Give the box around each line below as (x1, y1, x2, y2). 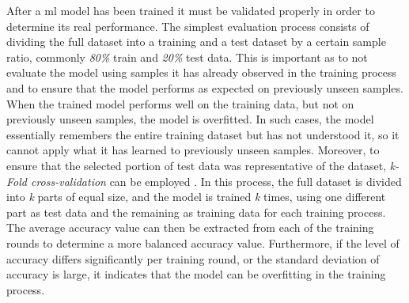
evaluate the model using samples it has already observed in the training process (6, 64, 397, 81)
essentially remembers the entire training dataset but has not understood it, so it (6, 126, 400, 142)
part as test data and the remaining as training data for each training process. (6, 203, 386, 220)
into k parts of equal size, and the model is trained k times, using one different (6, 188, 386, 205)
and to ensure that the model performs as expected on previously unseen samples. (6, 79, 403, 96)
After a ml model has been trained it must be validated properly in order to (6, 2, 375, 18)
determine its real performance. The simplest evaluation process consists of (6, 17, 369, 34)
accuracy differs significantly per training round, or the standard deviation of (6, 250, 380, 267)
